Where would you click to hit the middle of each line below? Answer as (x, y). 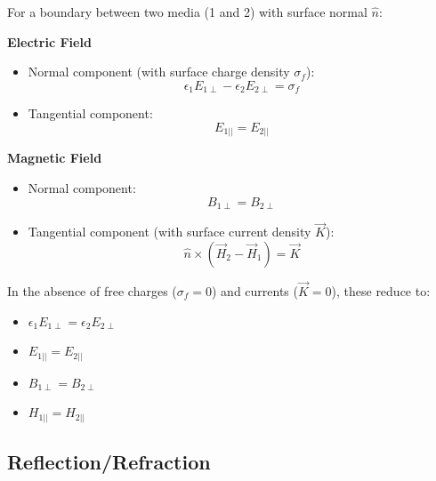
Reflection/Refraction (109, 462)
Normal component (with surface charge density (159, 72)
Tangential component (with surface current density (170, 232)
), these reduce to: (381, 291)
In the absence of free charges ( (92, 291)
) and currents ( (255, 291)
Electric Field (49, 41)
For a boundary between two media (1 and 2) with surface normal (187, 12)
